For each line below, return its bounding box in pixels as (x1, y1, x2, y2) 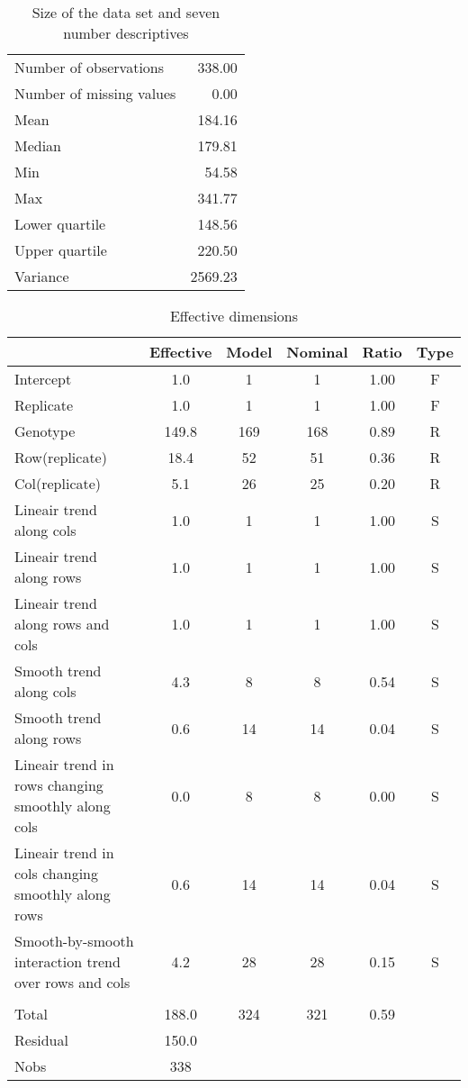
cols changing (14, 863, 98, 884)
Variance (14, 266, 69, 286)
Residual (14, 1029, 68, 1050)
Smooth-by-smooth (14, 930, 134, 951)
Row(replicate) (14, 447, 107, 467)
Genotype (14, 421, 76, 441)
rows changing (14, 775, 103, 795)
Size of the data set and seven (31, 2, 220, 23)
